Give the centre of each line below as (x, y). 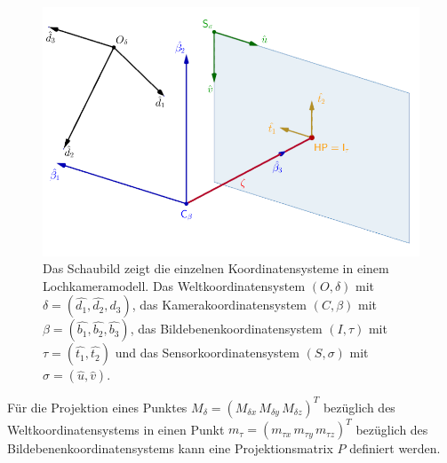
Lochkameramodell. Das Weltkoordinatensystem (174, 285)
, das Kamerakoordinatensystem (220, 305)
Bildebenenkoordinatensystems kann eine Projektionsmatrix (170, 448)
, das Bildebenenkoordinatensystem (226, 329)
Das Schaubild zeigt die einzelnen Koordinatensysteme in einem (216, 268)
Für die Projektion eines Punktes (97, 407)
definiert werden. (395, 448)
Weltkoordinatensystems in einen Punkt (116, 429)
